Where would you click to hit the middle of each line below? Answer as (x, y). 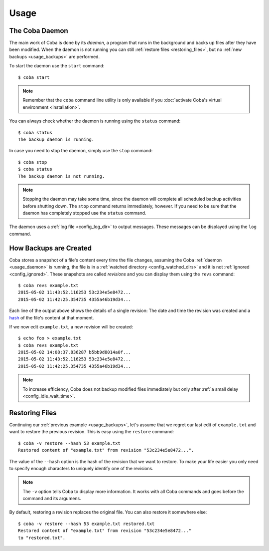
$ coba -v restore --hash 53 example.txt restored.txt (86, 524)
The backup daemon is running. (56, 139)
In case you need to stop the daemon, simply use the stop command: (81, 151)
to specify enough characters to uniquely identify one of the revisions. (81, 468)
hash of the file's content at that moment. (52, 317)
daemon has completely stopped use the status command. (84, 213)
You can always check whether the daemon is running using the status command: (95, 121)
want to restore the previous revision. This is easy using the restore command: (92, 432)
